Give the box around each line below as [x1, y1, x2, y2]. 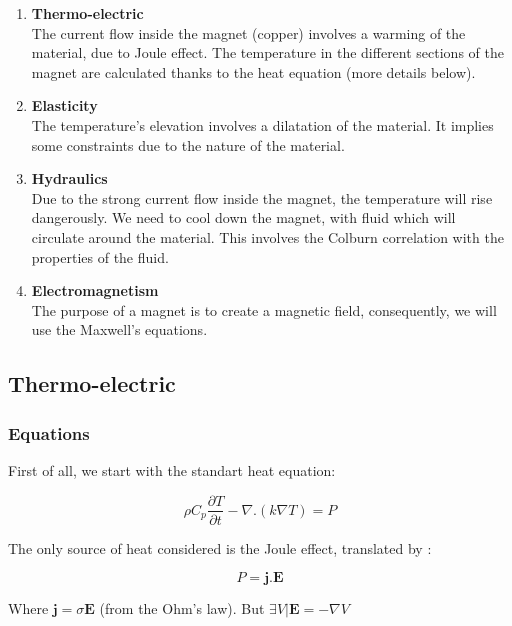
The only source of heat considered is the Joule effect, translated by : [8, 537, 432, 558]
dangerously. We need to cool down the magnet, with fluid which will [31, 207, 456, 228]
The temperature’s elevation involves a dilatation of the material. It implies [31, 114, 494, 135]
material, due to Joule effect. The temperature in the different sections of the [31, 42, 504, 63]
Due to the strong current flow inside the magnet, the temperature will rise [31, 187, 493, 208]
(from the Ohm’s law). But [99, 598, 265, 619]
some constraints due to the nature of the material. [31, 134, 345, 155]
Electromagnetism [31, 280, 159, 301]
